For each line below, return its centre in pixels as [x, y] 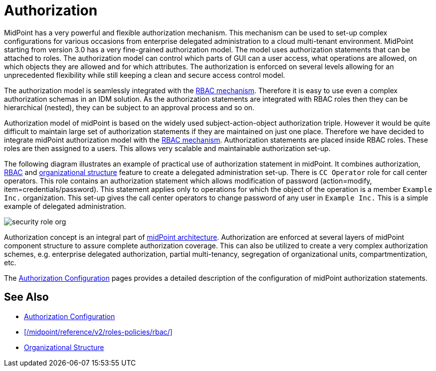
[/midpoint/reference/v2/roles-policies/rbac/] [98, 332]
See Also [26, 297]
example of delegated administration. [65, 206]
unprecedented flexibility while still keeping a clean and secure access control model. [145, 75]
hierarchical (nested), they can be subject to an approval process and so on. [129, 107]
